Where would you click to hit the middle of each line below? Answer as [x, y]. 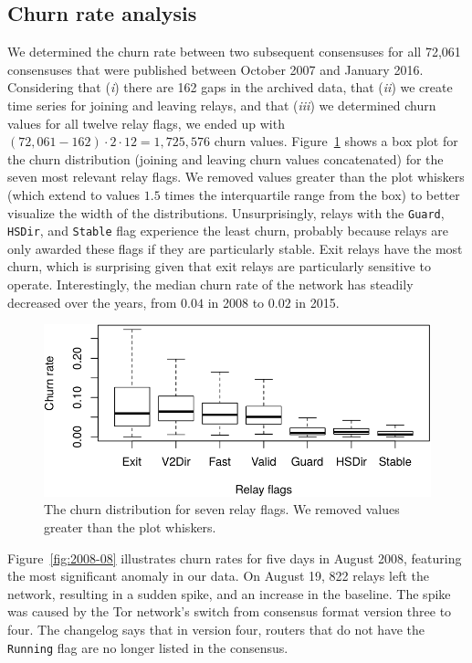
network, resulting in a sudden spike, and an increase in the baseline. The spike [229, 593]
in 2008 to [236, 302]
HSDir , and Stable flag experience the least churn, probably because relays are [228, 231]
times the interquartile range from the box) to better [312, 194]
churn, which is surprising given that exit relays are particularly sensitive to [219, 266]
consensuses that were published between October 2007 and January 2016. [215, 69]
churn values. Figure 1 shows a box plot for [336, 141]
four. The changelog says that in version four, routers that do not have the [216, 629]
